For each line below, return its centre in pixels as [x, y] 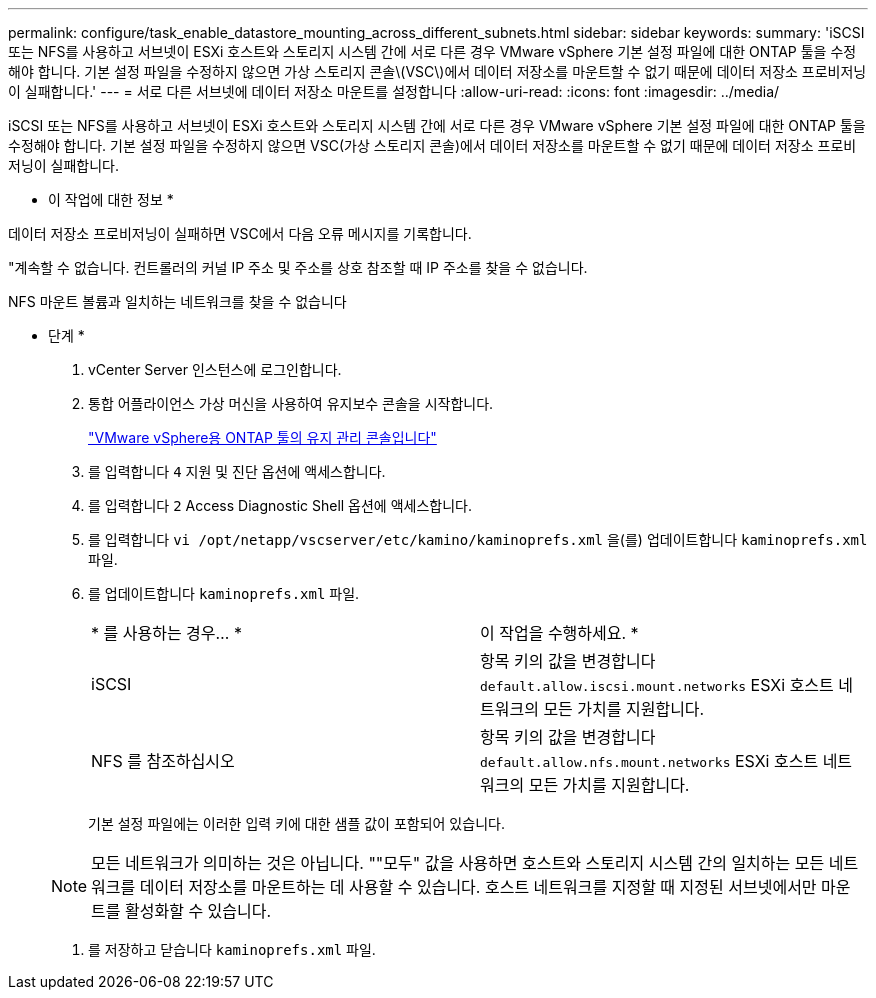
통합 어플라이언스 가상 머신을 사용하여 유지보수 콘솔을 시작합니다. [291, 403]
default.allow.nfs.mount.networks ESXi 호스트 [649, 761]
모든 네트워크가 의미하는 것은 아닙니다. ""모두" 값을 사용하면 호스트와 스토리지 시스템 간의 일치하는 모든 [458, 863]
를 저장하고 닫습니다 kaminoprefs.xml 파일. [232, 949]
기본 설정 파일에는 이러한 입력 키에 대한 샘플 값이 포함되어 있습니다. [296, 823]
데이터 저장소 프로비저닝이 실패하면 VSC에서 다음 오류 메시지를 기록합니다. [240, 233]
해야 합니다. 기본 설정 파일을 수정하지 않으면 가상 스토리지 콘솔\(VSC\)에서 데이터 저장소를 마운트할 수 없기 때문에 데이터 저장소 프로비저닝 [437, 71]
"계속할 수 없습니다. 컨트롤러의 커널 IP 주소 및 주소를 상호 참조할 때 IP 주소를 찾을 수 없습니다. [298, 267]
